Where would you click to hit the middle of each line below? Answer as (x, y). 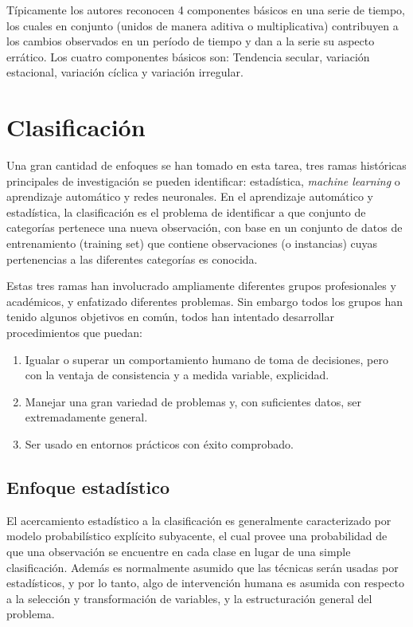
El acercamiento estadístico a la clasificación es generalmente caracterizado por (199, 520)
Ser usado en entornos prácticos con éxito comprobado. (159, 444)
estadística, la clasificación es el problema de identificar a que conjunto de (186, 212)
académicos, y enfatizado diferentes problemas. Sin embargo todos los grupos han (205, 301)
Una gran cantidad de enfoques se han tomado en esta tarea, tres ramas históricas (206, 165)
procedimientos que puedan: (74, 333)
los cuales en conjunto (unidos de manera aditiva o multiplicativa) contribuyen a (203, 25)
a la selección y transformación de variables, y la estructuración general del (189, 598)
